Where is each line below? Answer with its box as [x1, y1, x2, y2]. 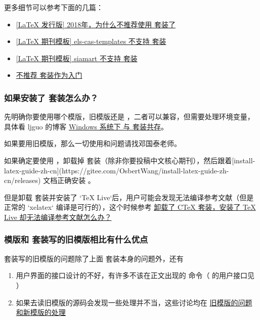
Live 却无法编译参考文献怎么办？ [4, 211, 112, 222]
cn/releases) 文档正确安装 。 [4, 175, 95, 186]
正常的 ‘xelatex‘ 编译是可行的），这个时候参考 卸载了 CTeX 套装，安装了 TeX [4, 202, 256, 212]
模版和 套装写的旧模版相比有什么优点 [4, 233, 148, 246]
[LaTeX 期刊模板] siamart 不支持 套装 [16, 53, 138, 63]
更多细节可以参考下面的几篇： [4, 2, 103, 12]
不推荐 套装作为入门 [16, 70, 82, 80]
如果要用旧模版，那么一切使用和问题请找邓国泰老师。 [4, 138, 181, 149]
